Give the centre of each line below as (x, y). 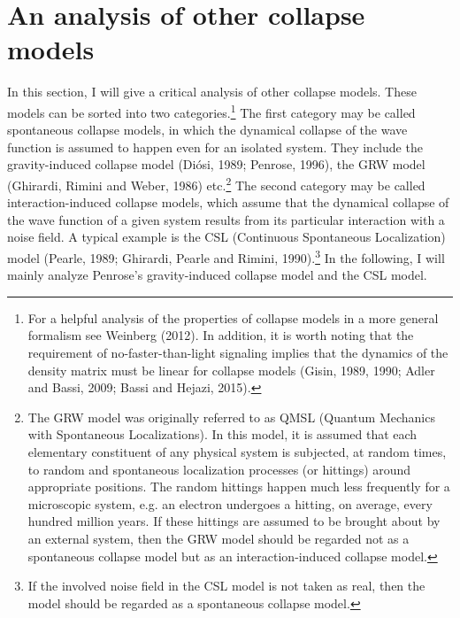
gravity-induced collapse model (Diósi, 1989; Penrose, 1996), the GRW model (216, 164)
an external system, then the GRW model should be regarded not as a (218, 538)
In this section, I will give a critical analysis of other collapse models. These (212, 92)
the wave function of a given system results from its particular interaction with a (226, 219)
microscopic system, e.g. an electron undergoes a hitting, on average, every (230, 503)
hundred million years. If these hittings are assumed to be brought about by (234, 521)
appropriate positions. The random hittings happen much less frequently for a (239, 487)
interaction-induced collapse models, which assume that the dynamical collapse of (228, 202)
